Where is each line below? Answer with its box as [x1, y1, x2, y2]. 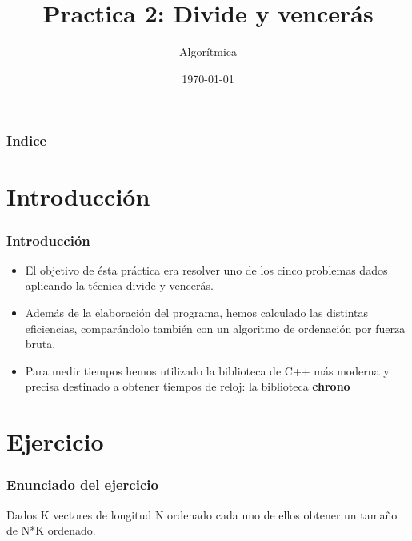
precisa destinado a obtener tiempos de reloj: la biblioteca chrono [25, 378, 350, 395]
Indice [6, 130, 47, 150]
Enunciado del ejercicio [6, 475, 158, 495]
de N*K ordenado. [6, 522, 96, 539]
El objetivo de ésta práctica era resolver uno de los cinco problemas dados [25, 261, 388, 278]
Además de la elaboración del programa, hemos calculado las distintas [25, 304, 369, 321]
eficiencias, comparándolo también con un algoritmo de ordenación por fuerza [25, 319, 406, 336]
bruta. [25, 335, 56, 352]
